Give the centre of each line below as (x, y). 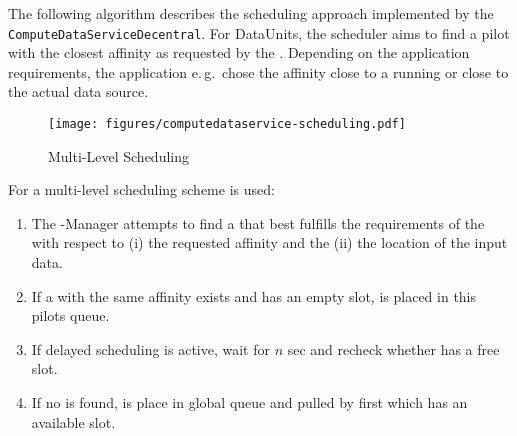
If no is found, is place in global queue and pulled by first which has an (249, 402)
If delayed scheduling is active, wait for (150, 348)
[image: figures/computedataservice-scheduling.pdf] (227, 124)
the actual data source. (78, 91)
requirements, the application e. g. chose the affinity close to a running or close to (258, 71)
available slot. (73, 421)
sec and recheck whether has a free (393, 348)
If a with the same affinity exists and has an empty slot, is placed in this (254, 295)
